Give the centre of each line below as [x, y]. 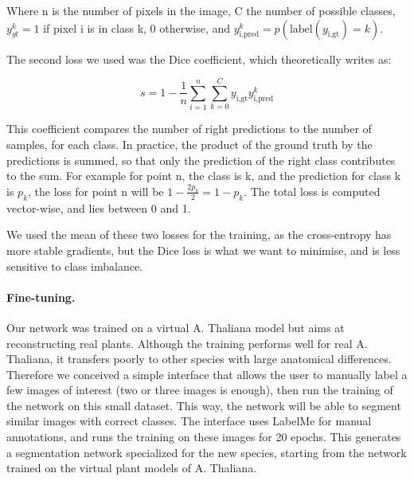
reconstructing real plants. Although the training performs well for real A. [187, 343]
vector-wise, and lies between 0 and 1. [99, 207]
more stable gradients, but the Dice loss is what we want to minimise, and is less [203, 250]
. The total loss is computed [312, 191]
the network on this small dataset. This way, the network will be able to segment [204, 405]
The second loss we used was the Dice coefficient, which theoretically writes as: [199, 59]
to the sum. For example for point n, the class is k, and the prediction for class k [204, 176]
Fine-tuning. [41, 297]
